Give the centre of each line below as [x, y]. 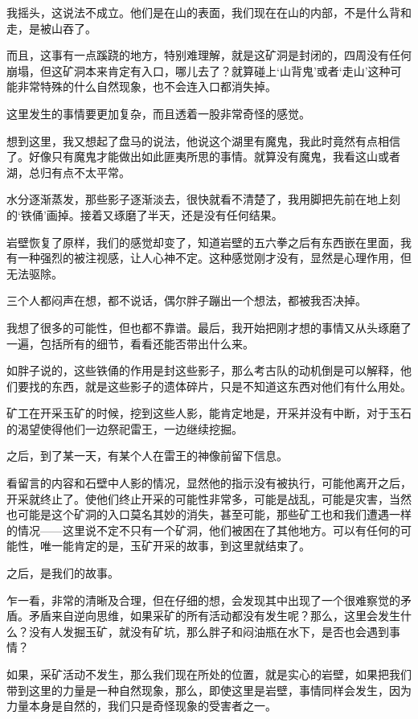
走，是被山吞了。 [51, 28]
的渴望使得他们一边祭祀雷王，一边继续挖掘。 [125, 428]
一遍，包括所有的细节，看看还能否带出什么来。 [130, 343]
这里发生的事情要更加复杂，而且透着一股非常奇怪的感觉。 [158, 113]
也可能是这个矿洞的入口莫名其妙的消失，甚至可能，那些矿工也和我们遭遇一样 [209, 514]
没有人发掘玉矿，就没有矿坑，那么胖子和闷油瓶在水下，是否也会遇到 [209, 631]
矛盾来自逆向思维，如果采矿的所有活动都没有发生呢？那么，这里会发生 [214, 616]
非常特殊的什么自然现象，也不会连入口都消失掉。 [147, 86]
